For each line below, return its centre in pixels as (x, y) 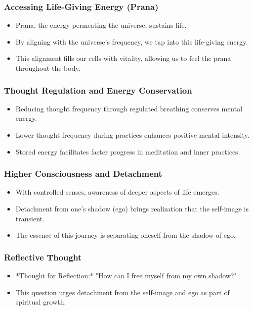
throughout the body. (48, 68)
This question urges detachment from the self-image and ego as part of (123, 292)
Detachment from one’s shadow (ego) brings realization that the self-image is (132, 208)
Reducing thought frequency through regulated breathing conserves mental (129, 108)
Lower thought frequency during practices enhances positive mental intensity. (132, 135)
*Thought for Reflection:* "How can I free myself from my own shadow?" (126, 275)
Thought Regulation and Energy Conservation (98, 90)
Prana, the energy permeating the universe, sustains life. (101, 25)
